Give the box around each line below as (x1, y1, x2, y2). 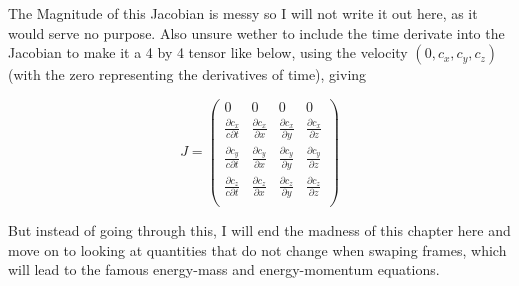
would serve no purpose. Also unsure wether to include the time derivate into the (8, 22, 505, 43)
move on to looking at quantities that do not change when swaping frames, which (8, 239, 507, 260)
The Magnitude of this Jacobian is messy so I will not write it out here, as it (8, 3, 478, 23)
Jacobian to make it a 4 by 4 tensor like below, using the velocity (8, 42, 408, 63)
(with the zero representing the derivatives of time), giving (8, 64, 367, 85)
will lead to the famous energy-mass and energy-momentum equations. (8, 259, 440, 280)
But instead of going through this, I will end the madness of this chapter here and (8, 220, 511, 241)
